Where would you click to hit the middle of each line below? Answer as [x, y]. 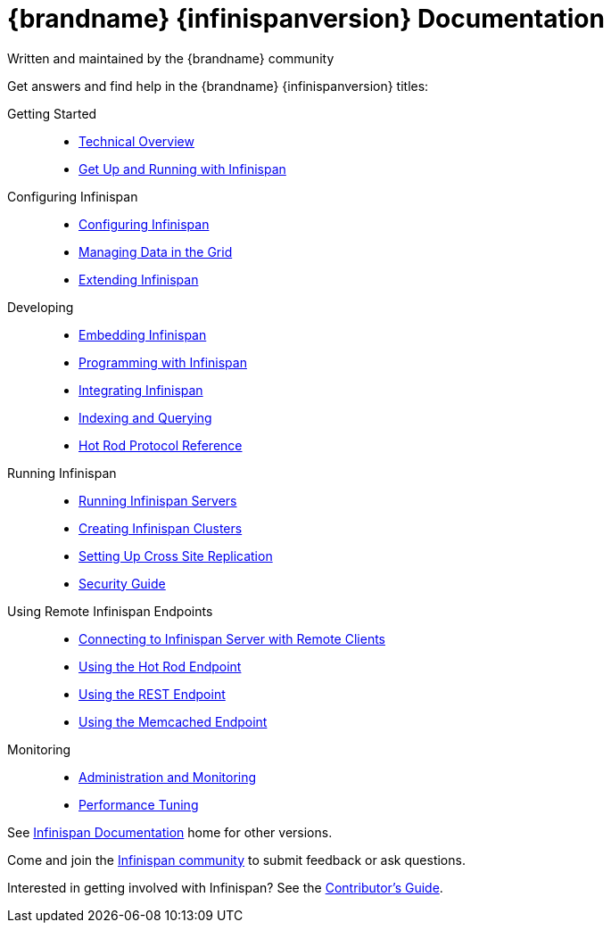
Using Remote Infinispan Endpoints [110, 611]
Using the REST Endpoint [152, 694]
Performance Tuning [139, 804]
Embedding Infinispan [143, 334]
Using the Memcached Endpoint [173, 721]
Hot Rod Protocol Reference [161, 445]
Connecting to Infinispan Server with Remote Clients [232, 638]
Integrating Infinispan [141, 390]
